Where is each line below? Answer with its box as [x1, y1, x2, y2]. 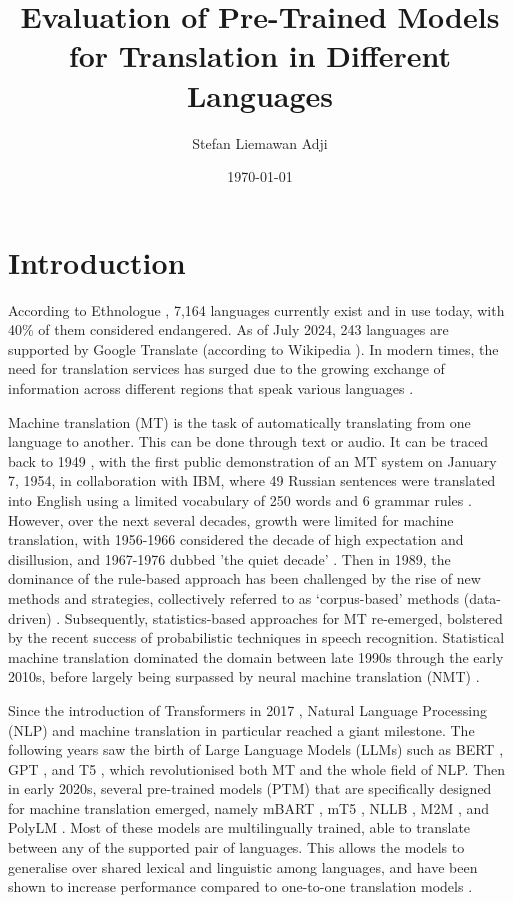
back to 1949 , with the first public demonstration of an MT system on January [8, 450, 497, 471]
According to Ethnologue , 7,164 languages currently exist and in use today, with [8, 299, 505, 320]
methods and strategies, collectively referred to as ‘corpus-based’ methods [8, 587, 460, 608]
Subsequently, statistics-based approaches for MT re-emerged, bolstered [64, 607, 503, 628]
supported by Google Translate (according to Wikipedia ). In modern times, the [8, 338, 499, 359]
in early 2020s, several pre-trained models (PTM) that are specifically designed [8, 778, 492, 799]
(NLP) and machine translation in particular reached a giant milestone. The [8, 719, 475, 740]
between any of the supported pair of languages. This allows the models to [8, 837, 465, 858]
